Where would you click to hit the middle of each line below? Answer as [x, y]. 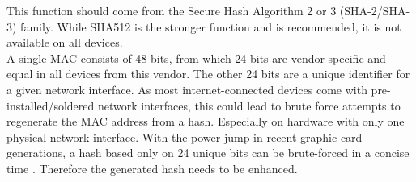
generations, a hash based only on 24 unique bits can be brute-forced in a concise [208, 153]
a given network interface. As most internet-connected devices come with [187, 89]
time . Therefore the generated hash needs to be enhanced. [152, 168]
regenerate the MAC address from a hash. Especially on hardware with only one [206, 121]
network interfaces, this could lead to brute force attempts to [249, 105]
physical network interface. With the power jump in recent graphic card [185, 136]
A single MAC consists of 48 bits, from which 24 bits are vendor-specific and [196, 58]
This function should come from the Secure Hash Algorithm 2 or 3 [172, 10]
